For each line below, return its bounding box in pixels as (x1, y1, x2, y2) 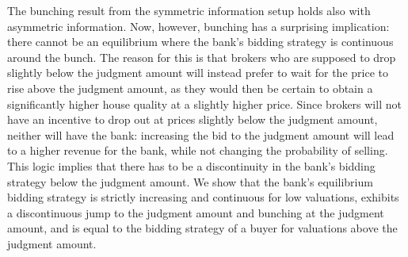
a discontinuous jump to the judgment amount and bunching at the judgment (7, 204, 384, 221)
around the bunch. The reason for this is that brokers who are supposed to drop (7, 48, 396, 65)
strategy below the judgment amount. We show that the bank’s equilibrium (7, 173, 373, 190)
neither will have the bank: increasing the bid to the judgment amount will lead (7, 126, 395, 143)
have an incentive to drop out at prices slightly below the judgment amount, (7, 111, 378, 128)
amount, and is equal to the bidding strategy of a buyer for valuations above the (7, 220, 398, 236)
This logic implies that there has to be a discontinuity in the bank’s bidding (7, 157, 376, 174)
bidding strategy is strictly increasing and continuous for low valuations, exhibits (7, 189, 399, 205)
